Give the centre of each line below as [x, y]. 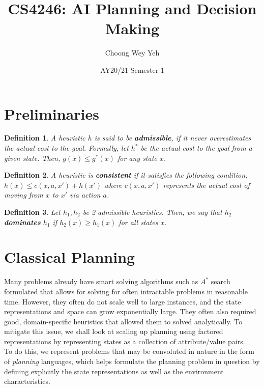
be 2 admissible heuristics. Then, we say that [152, 212]
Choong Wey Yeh [132, 53]
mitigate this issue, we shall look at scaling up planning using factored [114, 331]
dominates [22, 222]
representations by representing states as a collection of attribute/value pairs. [125, 341]
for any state [137, 158]
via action [85, 195]
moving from [24, 195]
